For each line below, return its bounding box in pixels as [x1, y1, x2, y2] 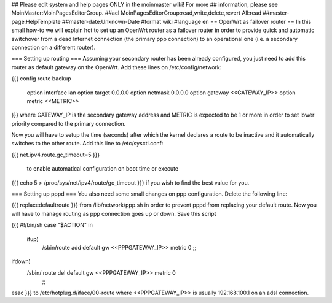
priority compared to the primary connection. [11, 120, 126, 127]
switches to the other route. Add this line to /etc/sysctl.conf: [11, 140, 164, 147]
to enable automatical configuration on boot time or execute [26, 165, 178, 172]
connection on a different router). [11, 44, 96, 51]
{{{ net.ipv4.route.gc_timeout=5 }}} [11, 151, 100, 158]
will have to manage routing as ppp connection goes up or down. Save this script [11, 210, 216, 217]
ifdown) [11, 258, 31, 265]
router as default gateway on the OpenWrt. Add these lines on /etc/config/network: [11, 63, 222, 71]
